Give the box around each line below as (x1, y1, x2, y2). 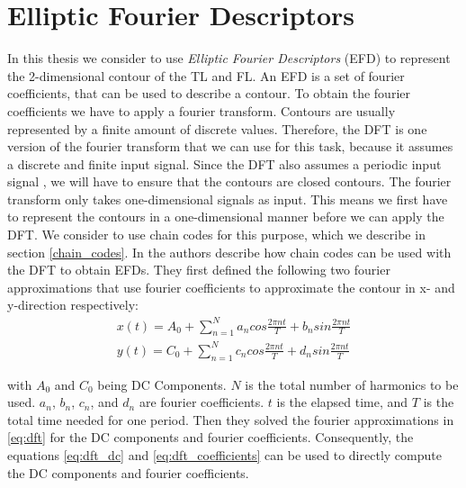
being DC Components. (97, 375, 227, 393)
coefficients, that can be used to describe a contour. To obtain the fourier (7, 84, 410, 103)
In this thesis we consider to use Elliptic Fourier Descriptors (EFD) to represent (7, 49, 451, 68)
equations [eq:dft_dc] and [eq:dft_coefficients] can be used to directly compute (7, 446, 442, 465)
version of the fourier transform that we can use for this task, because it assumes (7, 137, 453, 156)
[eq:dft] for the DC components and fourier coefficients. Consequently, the (7, 428, 414, 447)
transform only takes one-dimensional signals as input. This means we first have (7, 189, 448, 208)
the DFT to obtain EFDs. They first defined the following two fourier (7, 260, 390, 279)
